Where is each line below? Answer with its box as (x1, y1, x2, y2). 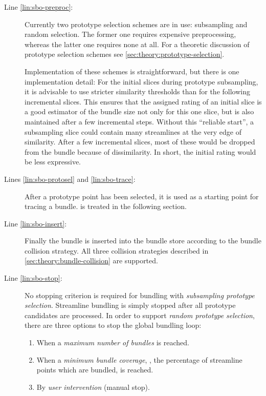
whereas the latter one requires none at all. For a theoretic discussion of (25, 38, 250, 49)
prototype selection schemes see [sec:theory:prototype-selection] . (25, 49, 225, 59)
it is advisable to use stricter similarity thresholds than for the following (25, 86, 250, 97)
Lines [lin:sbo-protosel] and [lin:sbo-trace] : (4, 173, 136, 184)
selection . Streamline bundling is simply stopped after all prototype (25, 300, 236, 310)
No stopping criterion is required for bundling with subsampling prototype (25, 289, 255, 300)
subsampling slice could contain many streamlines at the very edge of (25, 126, 241, 137)
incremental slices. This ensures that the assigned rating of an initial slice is (25, 96, 262, 107)
